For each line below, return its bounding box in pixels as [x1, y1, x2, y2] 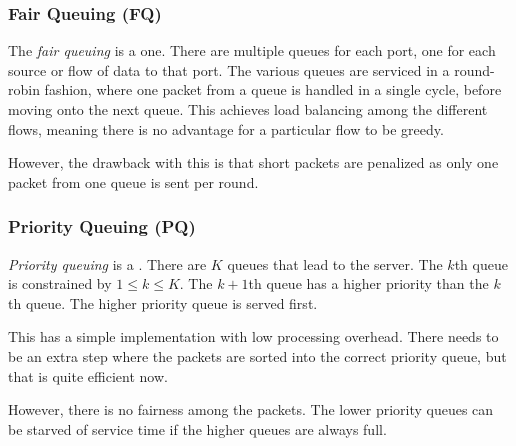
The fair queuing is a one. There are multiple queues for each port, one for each [8, 40, 496, 61]
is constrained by [8, 273, 112, 294]
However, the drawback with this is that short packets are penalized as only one [8, 152, 499, 173]
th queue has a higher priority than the [248, 273, 489, 294]
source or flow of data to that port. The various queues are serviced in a [8, 59, 450, 80]
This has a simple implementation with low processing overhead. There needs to [8, 326, 499, 347]
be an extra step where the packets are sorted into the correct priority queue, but [8, 345, 507, 366]
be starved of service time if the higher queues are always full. [8, 418, 387, 439]
